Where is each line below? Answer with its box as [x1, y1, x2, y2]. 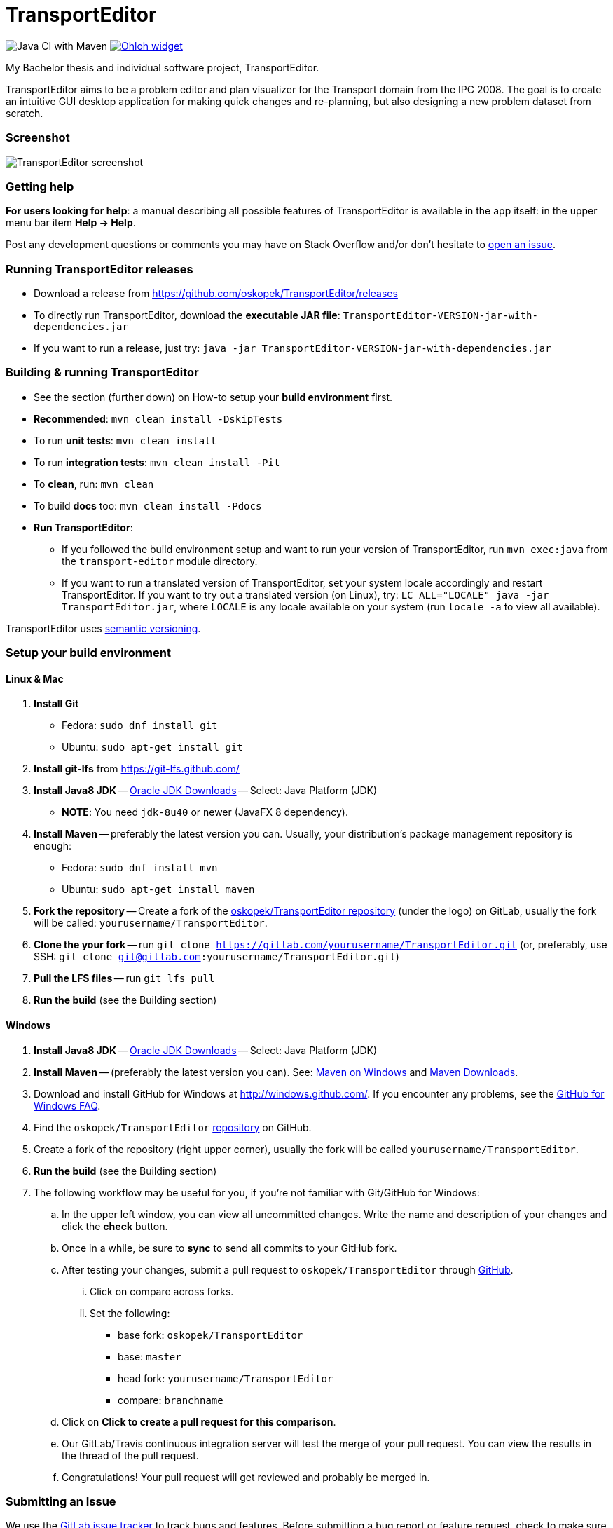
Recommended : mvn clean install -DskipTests [34, 412, 283, 425]
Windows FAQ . [34, 1099, 101, 1112]
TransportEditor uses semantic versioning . [6, 622, 201, 634]
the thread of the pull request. [62, 1449, 199, 1461]
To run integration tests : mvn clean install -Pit [34, 456, 280, 468]
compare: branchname [118, 1393, 223, 1406]
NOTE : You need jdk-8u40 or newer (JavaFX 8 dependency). [62, 806, 348, 819]
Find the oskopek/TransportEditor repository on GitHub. [34, 1121, 312, 1133]
